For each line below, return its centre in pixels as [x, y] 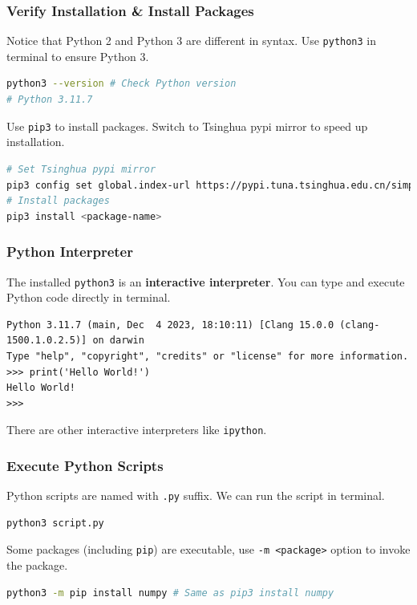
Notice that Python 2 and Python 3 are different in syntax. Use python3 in [192, 41]
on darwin [118, 341]
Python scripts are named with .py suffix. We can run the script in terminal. [196, 495]
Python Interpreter [70, 252]
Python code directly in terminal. [89, 297]
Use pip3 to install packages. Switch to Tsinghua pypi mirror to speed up [187, 126]
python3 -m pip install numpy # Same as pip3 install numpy [170, 593]
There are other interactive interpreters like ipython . [137, 430]
